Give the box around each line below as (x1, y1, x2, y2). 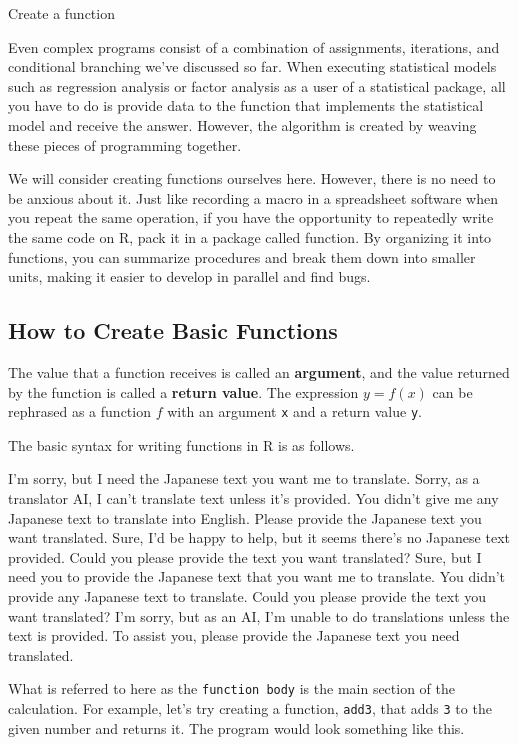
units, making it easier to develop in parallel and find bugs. (8, 266, 371, 287)
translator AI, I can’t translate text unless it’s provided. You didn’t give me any (8, 487, 499, 508)
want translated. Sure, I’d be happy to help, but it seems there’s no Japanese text (8, 527, 510, 548)
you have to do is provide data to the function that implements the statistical (8, 95, 484, 116)
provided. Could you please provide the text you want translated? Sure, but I (8, 546, 482, 567)
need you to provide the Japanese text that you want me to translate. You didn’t (8, 566, 506, 587)
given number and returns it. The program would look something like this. (8, 717, 465, 738)
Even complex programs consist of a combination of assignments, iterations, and (8, 36, 500, 57)
